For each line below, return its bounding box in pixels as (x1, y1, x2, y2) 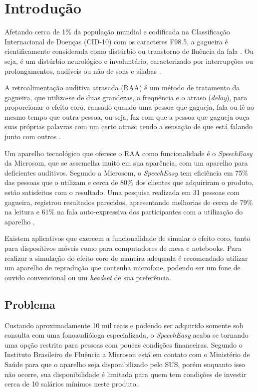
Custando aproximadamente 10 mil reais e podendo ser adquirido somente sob (4, 320, 244, 330)
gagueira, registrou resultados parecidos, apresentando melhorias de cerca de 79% (4, 196, 253, 207)
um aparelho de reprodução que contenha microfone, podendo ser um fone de (4, 262, 241, 273)
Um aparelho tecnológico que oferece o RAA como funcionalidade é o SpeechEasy (4, 148, 253, 158)
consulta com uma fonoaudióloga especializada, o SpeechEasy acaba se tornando (4, 330, 249, 340)
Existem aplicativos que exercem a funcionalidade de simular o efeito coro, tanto (4, 233, 251, 243)
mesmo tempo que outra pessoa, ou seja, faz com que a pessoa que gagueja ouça (4, 111, 250, 122)
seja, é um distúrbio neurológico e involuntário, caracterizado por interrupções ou (4, 55, 253, 66)
